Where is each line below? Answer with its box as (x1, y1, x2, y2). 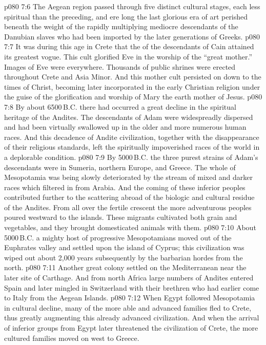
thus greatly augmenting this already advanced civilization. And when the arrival (4, 312, 259, 323)
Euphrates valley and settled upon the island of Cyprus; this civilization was (4, 242, 244, 253)
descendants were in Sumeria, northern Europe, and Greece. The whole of (4, 161, 236, 172)
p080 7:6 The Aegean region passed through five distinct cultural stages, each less (4, 1, 260, 11)
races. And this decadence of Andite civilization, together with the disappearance (4, 131, 259, 142)
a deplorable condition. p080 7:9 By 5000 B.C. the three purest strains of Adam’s (4, 151, 258, 162)
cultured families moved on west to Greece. (4, 332, 139, 343)
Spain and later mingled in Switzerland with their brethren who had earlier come (4, 282, 259, 293)
